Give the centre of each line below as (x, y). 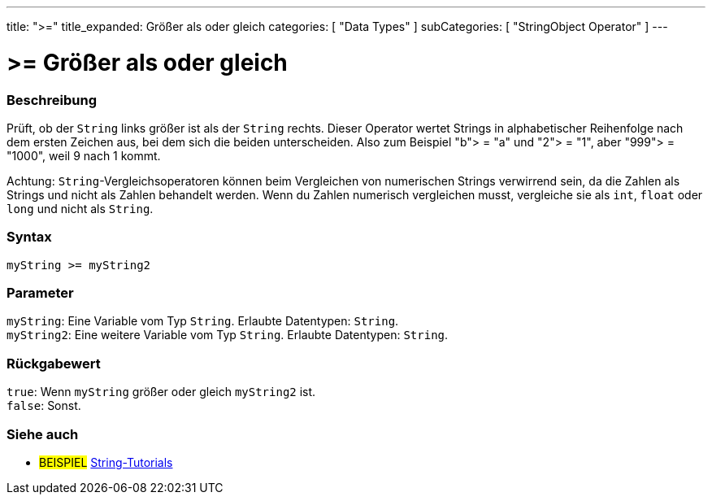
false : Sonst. (44, 406)
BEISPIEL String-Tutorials (106, 462)
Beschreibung (52, 100)
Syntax (29, 237)
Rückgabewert (54, 363)
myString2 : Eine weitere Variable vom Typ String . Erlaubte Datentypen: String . (228, 335)
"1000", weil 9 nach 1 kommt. (84, 155)
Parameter (40, 293)
